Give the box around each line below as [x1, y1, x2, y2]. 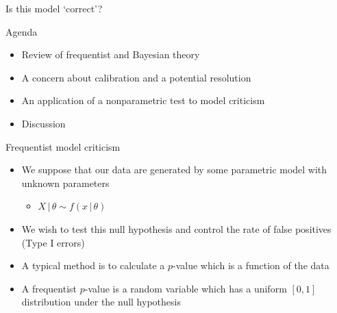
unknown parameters [21, 175, 110, 190]
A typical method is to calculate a [21, 258, 165, 273]
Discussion [21, 116, 66, 130]
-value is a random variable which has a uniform [84, 281, 287, 295]
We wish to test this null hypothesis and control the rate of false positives [21, 221, 332, 236]
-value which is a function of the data [173, 258, 329, 273]
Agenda [5, 24, 38, 38]
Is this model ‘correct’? [5, 1, 103, 15]
